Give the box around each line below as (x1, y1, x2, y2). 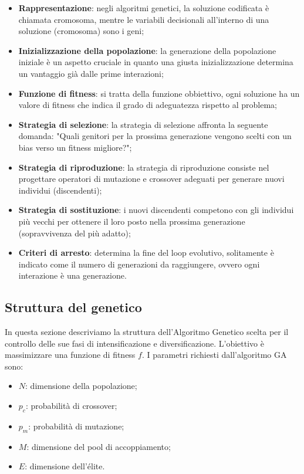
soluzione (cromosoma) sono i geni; (18, 25, 144, 37)
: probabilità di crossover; (25, 399, 117, 412)
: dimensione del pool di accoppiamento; (26, 440, 171, 452)
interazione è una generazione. (18, 269, 127, 282)
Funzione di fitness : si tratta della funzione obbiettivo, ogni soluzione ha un (18, 87, 300, 99)
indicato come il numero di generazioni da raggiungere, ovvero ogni (18, 258, 260, 270)
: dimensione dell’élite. (25, 460, 105, 472)
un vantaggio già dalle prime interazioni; (18, 67, 164, 79)
